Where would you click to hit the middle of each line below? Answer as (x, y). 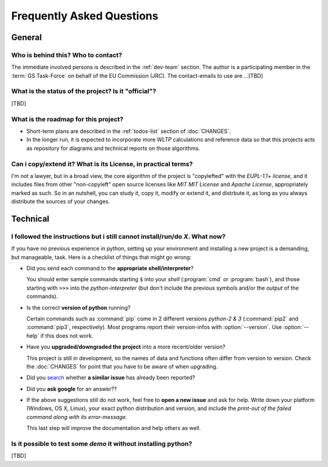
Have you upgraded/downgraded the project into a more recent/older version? (126, 347)
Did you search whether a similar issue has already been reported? (111, 378)
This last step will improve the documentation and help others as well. (114, 428)
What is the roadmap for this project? (67, 119)
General (27, 37)
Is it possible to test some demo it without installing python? (102, 444)
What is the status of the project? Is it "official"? (84, 91)
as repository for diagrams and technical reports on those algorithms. (113, 148)
